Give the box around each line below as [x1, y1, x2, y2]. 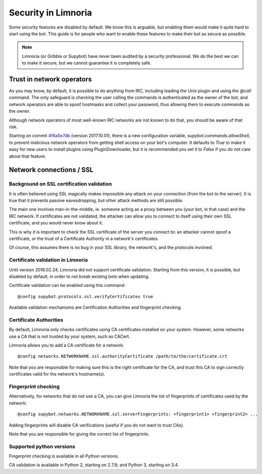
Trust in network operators [9, 75, 92, 83]
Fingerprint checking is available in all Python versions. [9, 453, 119, 459]
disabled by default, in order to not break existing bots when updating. [9, 273, 150, 279]
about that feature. [9, 153, 46, 159]
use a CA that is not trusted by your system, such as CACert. [9, 333, 131, 339]
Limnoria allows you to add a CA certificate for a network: [9, 342, 124, 348]
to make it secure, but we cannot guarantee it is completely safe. [22, 60, 151, 66]
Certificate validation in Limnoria [9, 257, 88, 264]
